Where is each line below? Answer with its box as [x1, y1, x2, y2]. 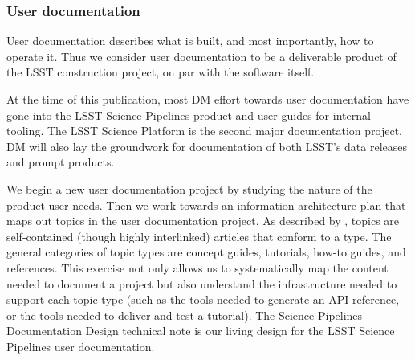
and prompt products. [6, 153, 115, 170]
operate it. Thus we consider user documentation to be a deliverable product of [6, 47, 397, 64]
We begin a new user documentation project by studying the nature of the [6, 180, 372, 197]
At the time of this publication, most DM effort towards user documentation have [6, 91, 409, 107]
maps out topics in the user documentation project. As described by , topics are [6, 212, 400, 229]
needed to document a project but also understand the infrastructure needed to [6, 275, 397, 292]
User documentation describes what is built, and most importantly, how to [6, 32, 374, 49]
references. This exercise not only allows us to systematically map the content [6, 259, 389, 276]
